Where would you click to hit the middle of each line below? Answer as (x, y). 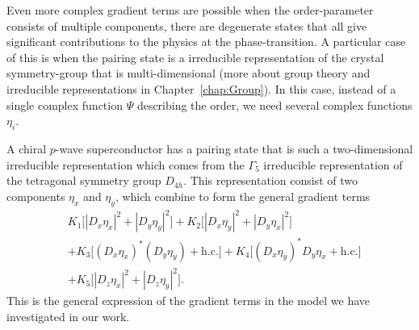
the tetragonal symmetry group (84, 180)
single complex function (65, 104)
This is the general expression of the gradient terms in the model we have (189, 301)
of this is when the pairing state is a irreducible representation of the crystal (195, 57)
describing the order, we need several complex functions (274, 104)
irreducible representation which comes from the (126, 164)
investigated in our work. (68, 316)
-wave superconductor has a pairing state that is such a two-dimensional (234, 148)
